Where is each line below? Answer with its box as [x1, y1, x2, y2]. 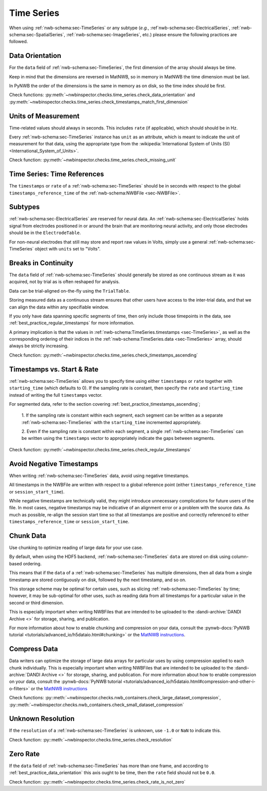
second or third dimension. [9, 600, 64, 606]
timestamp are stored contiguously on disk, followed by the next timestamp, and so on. [9, 577, 186, 583]
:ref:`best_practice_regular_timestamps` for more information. [9, 320, 134, 326]
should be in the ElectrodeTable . [9, 230, 81, 236]
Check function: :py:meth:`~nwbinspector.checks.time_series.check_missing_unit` [9, 157, 177, 163]
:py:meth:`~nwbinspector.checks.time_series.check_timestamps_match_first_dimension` [9, 99, 189, 105]
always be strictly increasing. [9, 343, 69, 349]
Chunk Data [9, 531, 46, 540]
